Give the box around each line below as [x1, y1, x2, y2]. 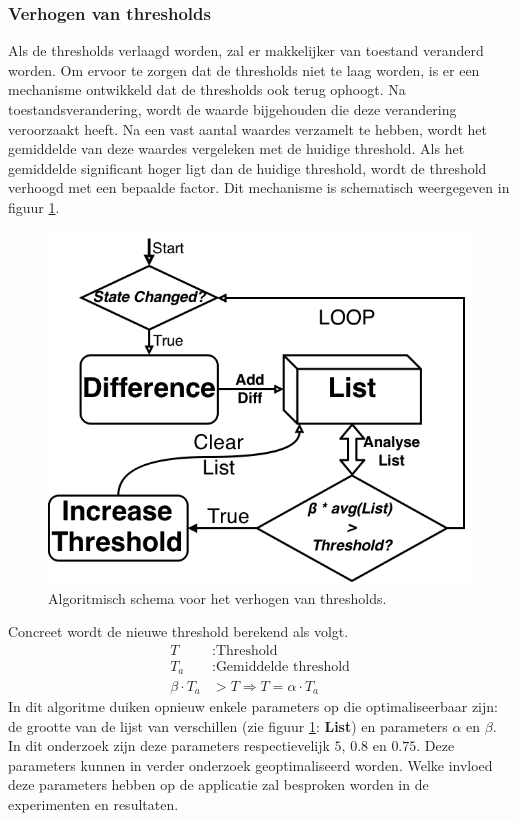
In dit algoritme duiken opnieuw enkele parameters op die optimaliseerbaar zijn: [8, 695, 498, 716]
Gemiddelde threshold [215, 660, 350, 675]
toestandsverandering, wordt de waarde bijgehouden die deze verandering [8, 99, 457, 119]
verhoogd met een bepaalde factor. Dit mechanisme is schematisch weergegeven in [8, 177, 510, 198]
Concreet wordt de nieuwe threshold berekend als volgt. [8, 621, 349, 642]
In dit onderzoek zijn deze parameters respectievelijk [8, 735, 330, 756]
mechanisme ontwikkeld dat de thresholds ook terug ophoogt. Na [8, 79, 406, 100]
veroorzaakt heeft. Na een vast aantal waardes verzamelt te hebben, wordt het [8, 118, 488, 139]
